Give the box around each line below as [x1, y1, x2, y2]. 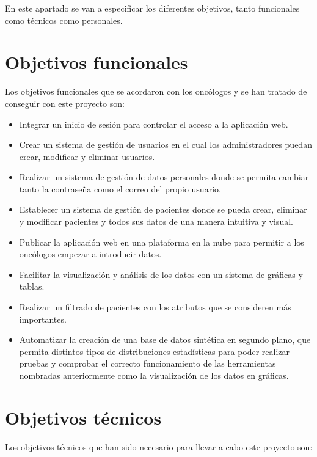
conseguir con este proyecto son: [5, 97, 125, 109]
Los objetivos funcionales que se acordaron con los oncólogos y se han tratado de [5, 85, 307, 98]
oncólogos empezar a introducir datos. [19, 247, 162, 260]
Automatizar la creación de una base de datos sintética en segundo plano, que [19, 333, 311, 346]
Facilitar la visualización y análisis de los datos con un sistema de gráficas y [19, 268, 303, 280]
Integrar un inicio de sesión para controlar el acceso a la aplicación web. [19, 117, 288, 130]
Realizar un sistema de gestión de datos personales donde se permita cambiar [19, 170, 309, 183]
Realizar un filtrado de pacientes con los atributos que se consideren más [19, 301, 291, 313]
